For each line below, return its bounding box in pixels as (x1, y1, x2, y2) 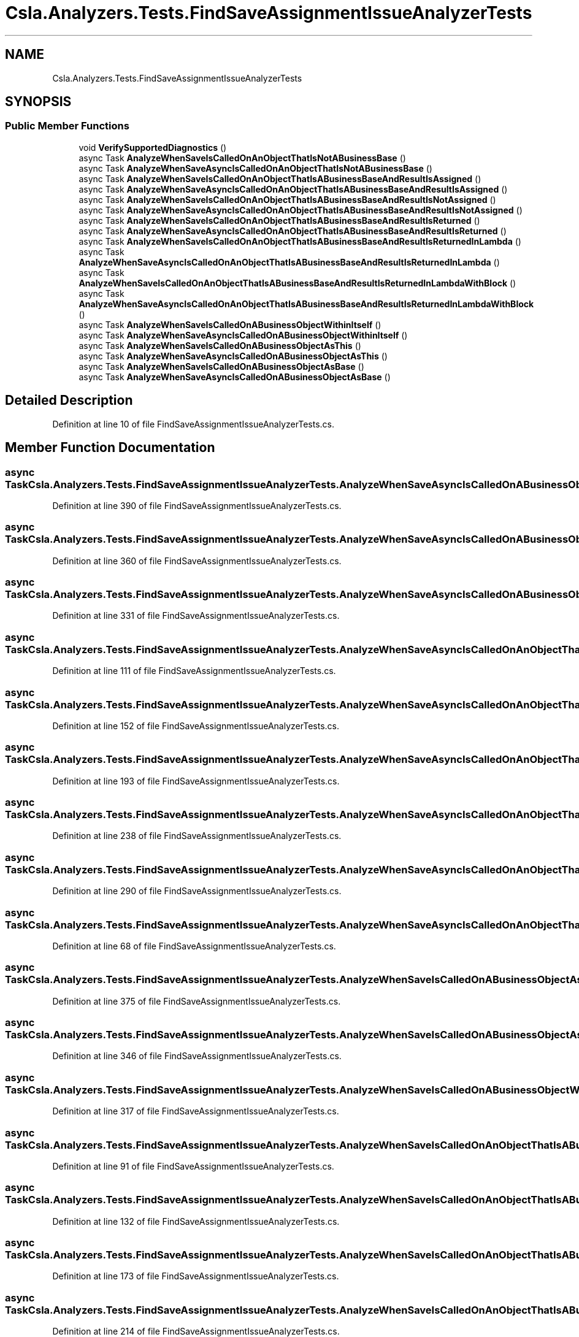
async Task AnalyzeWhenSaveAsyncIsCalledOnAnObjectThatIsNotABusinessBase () (79, 163, 432, 174)
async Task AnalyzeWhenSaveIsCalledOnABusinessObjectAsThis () (79, 340, 361, 351)
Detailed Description (5, 393, 133, 408)
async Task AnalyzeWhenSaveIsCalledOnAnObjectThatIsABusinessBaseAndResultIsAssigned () (79, 173, 481, 184)
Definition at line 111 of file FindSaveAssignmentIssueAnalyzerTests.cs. (52, 665, 336, 676)
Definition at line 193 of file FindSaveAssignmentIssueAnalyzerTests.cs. (52, 775, 340, 786)
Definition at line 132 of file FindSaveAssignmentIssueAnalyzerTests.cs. (52, 1216, 340, 1227)
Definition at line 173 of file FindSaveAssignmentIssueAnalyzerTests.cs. (52, 1271, 339, 1282)
